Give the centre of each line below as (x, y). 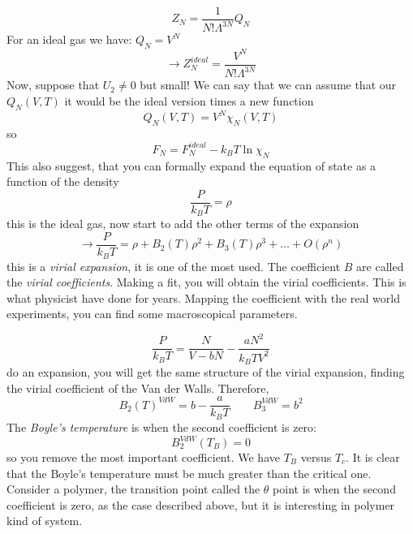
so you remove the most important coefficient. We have (143, 457)
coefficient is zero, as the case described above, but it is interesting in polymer (201, 504)
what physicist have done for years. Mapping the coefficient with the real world (203, 297)
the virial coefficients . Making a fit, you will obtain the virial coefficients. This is (206, 282)
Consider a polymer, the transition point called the (133, 489)
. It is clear (373, 457)
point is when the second (334, 489)
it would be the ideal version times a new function (189, 100)
